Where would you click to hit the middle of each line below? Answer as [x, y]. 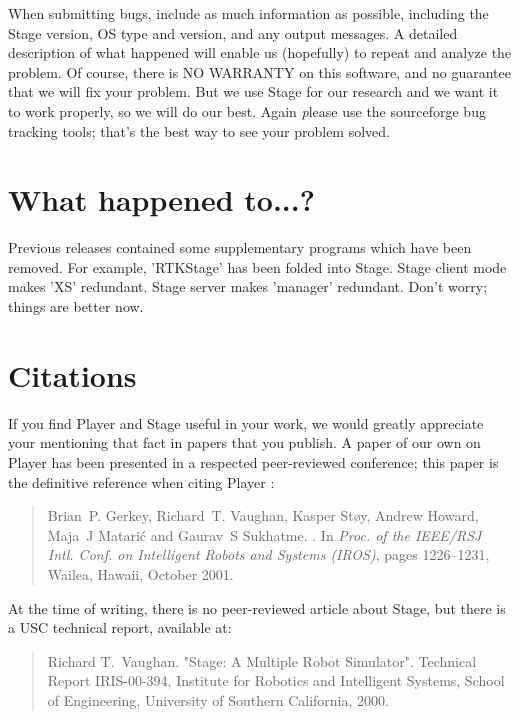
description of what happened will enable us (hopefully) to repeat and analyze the [260, 52]
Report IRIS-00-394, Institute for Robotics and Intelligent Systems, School [276, 680]
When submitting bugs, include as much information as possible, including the [248, 13]
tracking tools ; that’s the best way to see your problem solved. [199, 130]
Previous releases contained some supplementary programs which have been [240, 247]
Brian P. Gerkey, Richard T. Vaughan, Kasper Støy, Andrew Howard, [263, 515]
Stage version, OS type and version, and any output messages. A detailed [233, 32]
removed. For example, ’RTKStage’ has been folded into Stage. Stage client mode [257, 266]
